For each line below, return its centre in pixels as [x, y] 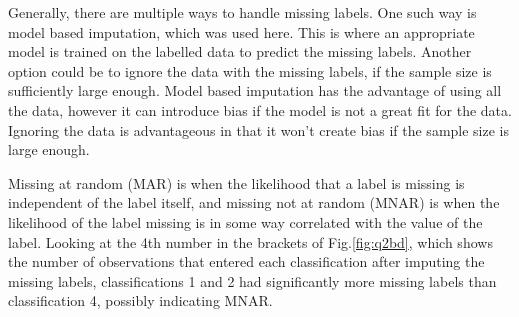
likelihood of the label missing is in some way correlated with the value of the [245, 221]
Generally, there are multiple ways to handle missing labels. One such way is [242, 12]
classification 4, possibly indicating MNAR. [140, 300]
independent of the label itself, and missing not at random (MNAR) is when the [254, 202]
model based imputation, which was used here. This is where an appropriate [241, 31]
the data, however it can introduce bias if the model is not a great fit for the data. [260, 109]
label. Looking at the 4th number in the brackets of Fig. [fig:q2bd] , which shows [250, 241]
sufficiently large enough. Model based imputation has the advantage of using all [255, 90]
